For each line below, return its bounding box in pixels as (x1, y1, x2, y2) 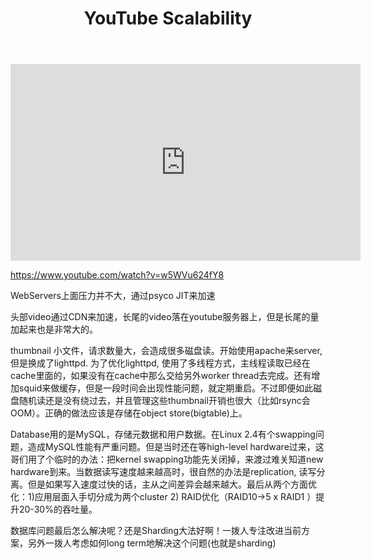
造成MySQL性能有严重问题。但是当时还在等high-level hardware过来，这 (27, 441, 325, 453)
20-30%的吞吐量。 (18, 503, 98, 516)
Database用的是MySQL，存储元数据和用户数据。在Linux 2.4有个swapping (10, 428, 316, 441)
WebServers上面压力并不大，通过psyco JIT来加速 (10, 290, 216, 302)
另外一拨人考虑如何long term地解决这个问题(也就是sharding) (27, 537, 277, 549)
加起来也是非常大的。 (10, 323, 98, 336)
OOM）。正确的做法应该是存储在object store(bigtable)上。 (10, 407, 248, 419)
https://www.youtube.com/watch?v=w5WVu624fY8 (10, 269, 225, 281)
